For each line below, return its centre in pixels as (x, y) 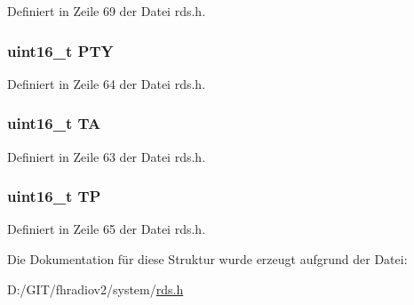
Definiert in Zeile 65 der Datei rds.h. (107, 229)
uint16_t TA (54, 123)
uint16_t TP (54, 196)
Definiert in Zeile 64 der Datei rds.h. (107, 83)
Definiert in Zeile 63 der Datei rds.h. (107, 156)
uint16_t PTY (60, 50)
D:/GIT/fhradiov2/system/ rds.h (96, 289)
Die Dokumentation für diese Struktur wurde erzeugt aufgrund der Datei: (207, 259)
